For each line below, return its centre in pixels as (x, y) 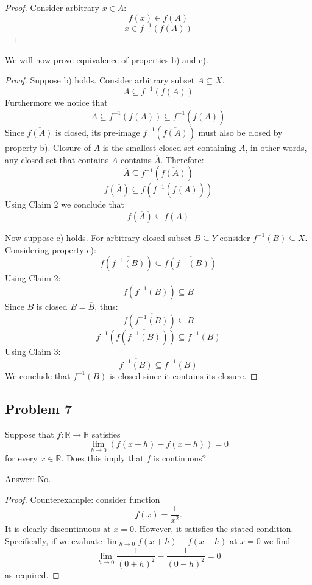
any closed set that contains (57, 159)
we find (277, 540)
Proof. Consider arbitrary (52, 7)
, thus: (106, 306)
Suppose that (30, 434)
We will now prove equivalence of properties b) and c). (107, 59)
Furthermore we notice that (56, 103)
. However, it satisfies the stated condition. (214, 529)
